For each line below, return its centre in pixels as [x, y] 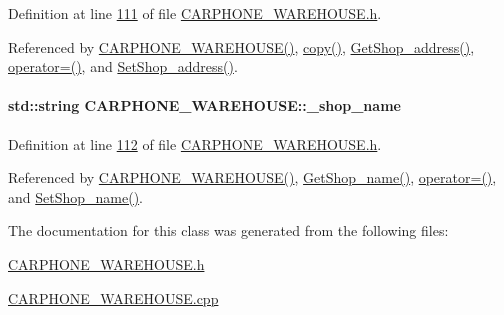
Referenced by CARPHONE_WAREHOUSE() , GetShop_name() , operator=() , [252, 177]
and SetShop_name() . [75, 196]
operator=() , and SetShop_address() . [123, 66]
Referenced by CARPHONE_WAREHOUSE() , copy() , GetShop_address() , [241, 46]
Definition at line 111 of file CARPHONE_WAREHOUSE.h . [195, 13]
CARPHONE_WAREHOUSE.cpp [113, 297]
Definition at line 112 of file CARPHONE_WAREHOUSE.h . [195, 143]
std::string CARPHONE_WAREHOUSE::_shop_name [204, 105]
